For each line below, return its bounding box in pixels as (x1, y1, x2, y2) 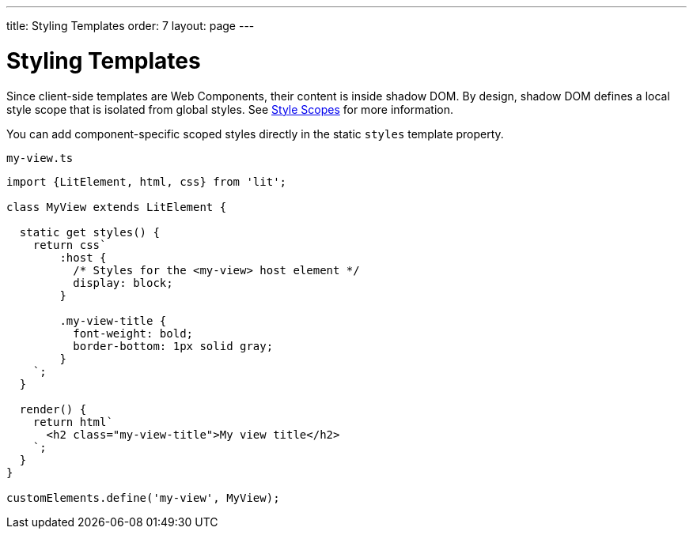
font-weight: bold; (73, 326, 194, 340)
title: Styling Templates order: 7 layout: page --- (6, 19, 255, 32)
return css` (32, 238, 107, 251)
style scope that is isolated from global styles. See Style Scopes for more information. (6, 102, 454, 116)
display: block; (73, 276, 173, 289)
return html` (32, 415, 113, 428)
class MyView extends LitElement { (6, 200, 227, 213)
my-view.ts (6, 151, 74, 164)
